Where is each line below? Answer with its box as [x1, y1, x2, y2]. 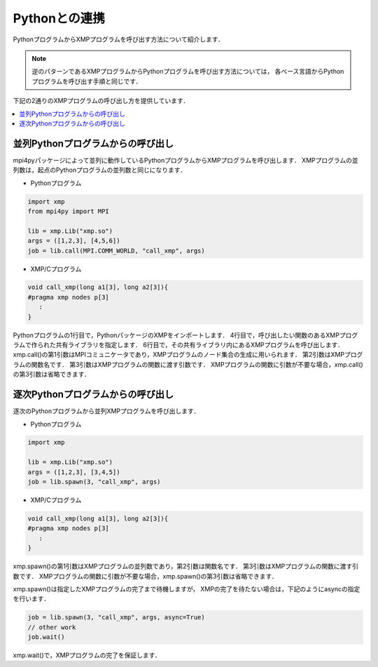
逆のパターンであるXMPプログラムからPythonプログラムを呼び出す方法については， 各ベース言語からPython [31, 67, 344, 76]
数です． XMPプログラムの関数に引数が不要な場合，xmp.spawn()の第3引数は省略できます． [13, 572, 278, 580]
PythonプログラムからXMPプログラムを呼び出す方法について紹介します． [13, 35, 224, 43]
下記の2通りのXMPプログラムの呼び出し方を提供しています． [13, 97, 190, 105]
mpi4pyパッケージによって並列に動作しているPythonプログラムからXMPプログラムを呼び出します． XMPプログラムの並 [13, 156, 358, 164]
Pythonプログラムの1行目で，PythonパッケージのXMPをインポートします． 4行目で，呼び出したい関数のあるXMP [13, 330, 339, 339]
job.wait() [27, 633, 65, 641]
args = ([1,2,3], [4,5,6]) [27, 237, 120, 245]
